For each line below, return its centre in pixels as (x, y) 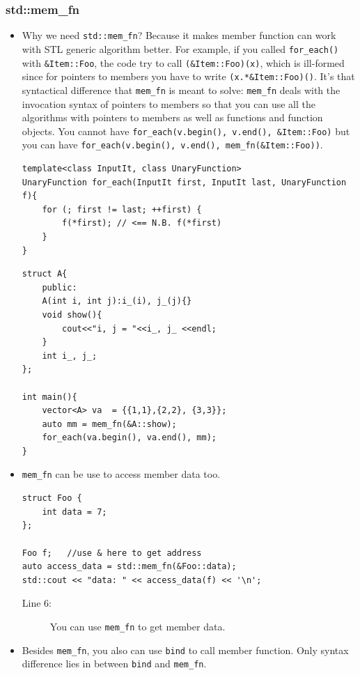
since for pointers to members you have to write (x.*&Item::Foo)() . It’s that (188, 76)
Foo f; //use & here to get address (112, 553)
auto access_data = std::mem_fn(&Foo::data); (129, 567)
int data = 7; (75, 512)
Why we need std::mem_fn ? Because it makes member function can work (179, 35)
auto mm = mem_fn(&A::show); (109, 424)
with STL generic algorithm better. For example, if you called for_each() (180, 48)
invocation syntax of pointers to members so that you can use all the (169, 103)
